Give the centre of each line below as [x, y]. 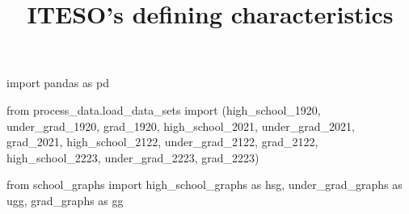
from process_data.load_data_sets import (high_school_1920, [164, 109]
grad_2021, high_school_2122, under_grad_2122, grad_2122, [162, 142]
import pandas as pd [58, 83]
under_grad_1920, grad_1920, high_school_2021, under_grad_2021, [181, 126]
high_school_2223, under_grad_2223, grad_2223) [133, 157]
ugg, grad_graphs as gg [65, 200]
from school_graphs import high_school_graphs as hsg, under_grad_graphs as [204, 185]
